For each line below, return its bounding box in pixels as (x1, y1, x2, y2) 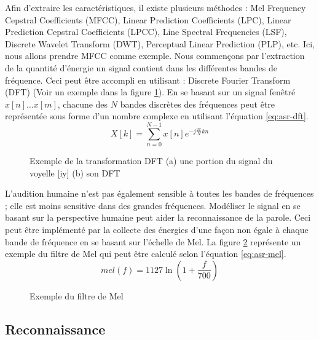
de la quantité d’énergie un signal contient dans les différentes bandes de (5, 61, 278, 74)
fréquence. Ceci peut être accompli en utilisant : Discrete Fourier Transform (5, 73, 291, 86)
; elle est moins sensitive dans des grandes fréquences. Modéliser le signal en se (5, 199, 301, 212)
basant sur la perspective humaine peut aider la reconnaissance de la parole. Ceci (5, 211, 311, 224)
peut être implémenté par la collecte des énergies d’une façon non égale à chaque (5, 223, 309, 236)
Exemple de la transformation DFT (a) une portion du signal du (30, 154, 273, 167)
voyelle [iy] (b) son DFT (30, 166, 120, 179)
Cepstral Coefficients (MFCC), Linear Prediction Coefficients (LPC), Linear (5, 13, 291, 26)
